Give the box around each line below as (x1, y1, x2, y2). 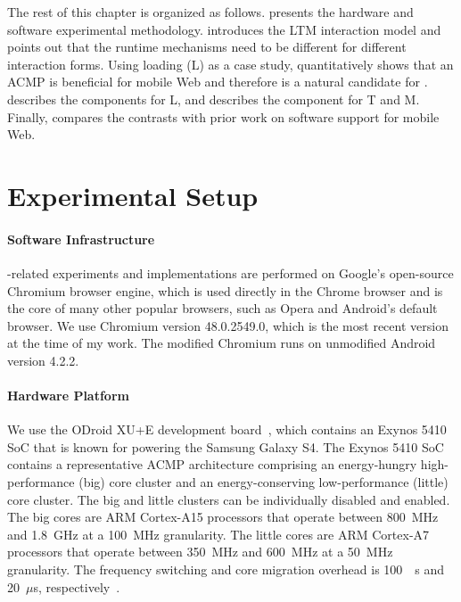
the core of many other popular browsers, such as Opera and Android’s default (7, 299, 438, 317)
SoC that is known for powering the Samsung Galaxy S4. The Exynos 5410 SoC (7, 437, 444, 456)
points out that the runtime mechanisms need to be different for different (7, 37, 407, 56)
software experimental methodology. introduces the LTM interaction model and (7, 20, 441, 38)
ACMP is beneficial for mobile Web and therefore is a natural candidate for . (7, 72, 428, 91)
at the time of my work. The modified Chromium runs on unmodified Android (7, 334, 436, 352)
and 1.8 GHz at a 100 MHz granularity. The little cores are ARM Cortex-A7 (7, 524, 430, 543)
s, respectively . (33, 577, 120, 596)
